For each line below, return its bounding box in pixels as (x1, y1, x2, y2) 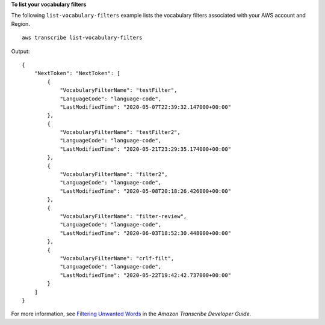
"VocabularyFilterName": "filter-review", (60, 213, 187, 219)
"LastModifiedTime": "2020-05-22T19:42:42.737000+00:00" (60, 272, 232, 279)
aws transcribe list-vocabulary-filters (22, 34, 143, 41)
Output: (11, 47, 30, 55)
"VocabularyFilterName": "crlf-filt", (60, 255, 175, 261)
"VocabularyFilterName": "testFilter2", (60, 129, 181, 136)
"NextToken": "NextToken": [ (34, 70, 120, 77)
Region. (11, 20, 30, 27)
